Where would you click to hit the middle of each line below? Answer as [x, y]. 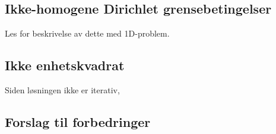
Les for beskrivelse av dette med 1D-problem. [87, 33]
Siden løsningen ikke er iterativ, [62, 90]
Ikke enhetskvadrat [65, 65]
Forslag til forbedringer [78, 121]
